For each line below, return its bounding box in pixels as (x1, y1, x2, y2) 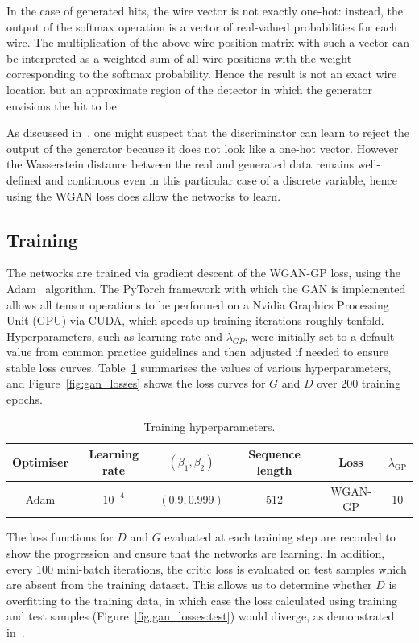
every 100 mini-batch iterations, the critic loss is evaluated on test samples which (6, 560, 407, 577)
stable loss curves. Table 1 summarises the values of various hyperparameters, (6, 359, 392, 375)
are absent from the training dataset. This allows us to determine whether (6, 576, 372, 593)
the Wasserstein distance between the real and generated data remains (6, 156, 355, 172)
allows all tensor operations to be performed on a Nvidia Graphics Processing (6, 296, 389, 313)
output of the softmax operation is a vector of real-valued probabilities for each (6, 18, 398, 35)
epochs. (6, 391, 43, 408)
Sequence (248, 446, 301, 463)
